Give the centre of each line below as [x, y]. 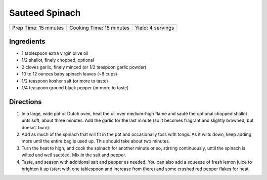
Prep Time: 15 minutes [38, 28]
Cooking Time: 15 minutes [99, 28]
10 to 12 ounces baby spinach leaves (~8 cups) [69, 74]
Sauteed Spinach [45, 13]
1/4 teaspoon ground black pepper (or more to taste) [75, 88]
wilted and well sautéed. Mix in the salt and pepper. [74, 155]
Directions [25, 102]
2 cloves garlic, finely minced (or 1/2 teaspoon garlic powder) [84, 67]
